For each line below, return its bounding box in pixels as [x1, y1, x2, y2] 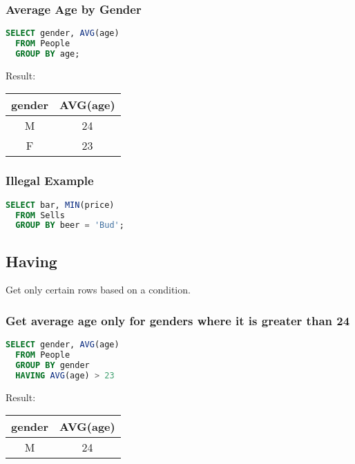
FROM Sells [15, 210, 65, 220]
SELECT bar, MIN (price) [6, 200, 115, 210]
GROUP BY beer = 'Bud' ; [15, 220, 124, 231]
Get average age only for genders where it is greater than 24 [6, 312, 350, 329]
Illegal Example [6, 172, 94, 189]
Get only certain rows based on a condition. [6, 282, 191, 297]
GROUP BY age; [15, 48, 80, 59]
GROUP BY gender [15, 360, 90, 371]
